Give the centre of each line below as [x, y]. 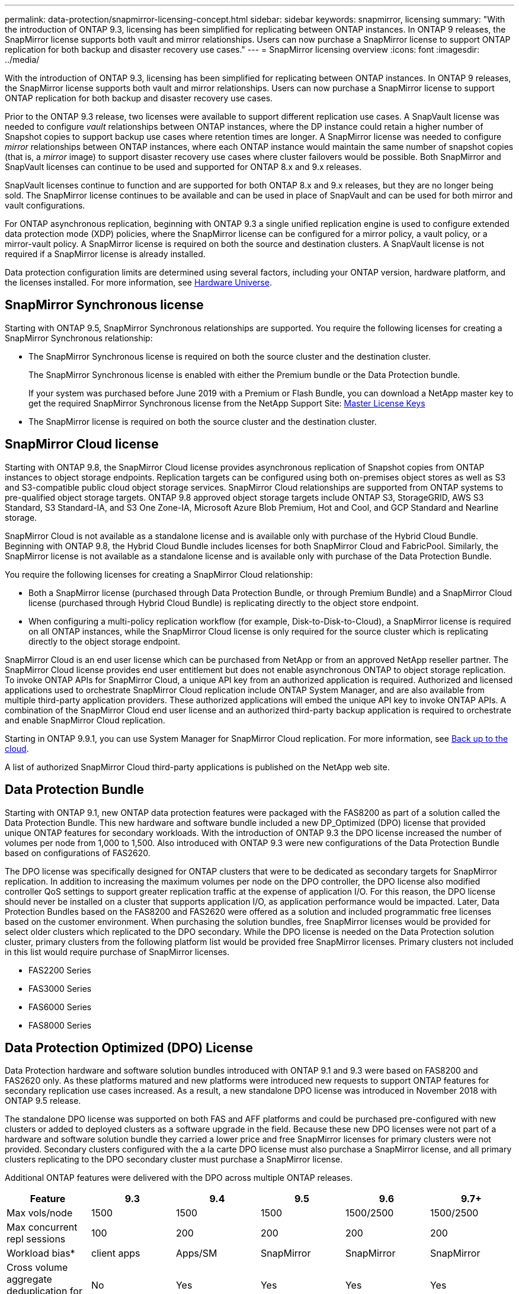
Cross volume [37, 1268]
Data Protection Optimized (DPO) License [129, 1048]
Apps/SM [196, 1253]
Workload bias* [41, 1253]
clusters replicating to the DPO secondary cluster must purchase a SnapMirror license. [174, 1160]
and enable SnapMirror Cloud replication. [85, 720]
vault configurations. [45, 205]
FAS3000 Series [60, 988]
